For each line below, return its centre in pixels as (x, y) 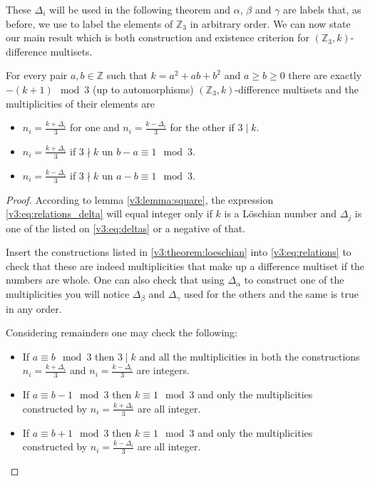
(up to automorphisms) (143, 89)
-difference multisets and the (297, 89)
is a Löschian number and (281, 213)
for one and (95, 127)
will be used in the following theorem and (140, 9)
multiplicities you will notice (68, 294)
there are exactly (325, 75)
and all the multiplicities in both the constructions (250, 356)
